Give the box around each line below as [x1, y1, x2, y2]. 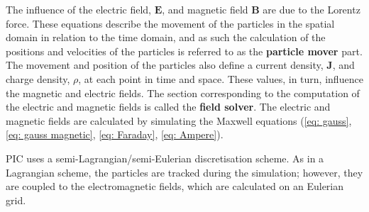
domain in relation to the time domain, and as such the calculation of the [6, 30, 326, 45]
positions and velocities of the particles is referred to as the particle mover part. [6, 43, 363, 58]
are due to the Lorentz [263, 2, 360, 16]
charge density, [6, 71, 70, 86]
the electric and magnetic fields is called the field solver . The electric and [6, 99, 331, 114]
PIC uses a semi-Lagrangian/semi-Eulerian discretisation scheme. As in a [6, 150, 324, 165]
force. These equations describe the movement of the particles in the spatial [6, 16, 335, 30]
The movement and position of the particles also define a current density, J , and [6, 57, 355, 72]
